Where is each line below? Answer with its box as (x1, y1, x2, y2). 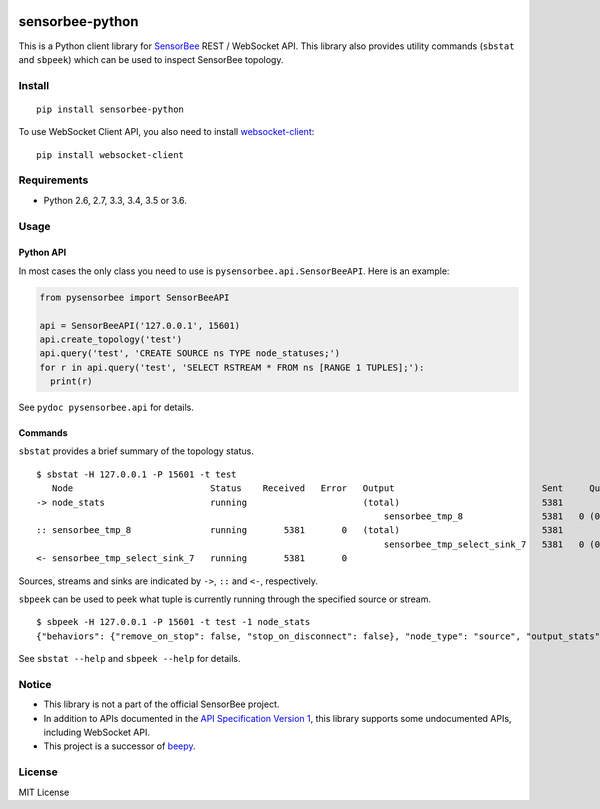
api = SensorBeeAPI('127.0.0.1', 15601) (39, 320, 240, 331)
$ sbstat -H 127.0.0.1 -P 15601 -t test (36, 468, 237, 480)
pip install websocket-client (36, 149, 185, 160)
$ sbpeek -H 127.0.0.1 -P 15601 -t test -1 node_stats (36, 616, 311, 628)
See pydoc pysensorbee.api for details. (18, 401, 195, 414)
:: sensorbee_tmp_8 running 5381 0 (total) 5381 (36, 525, 564, 536)
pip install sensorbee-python (36, 103, 185, 115)
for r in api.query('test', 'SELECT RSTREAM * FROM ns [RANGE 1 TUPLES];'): (39, 361, 425, 373)
